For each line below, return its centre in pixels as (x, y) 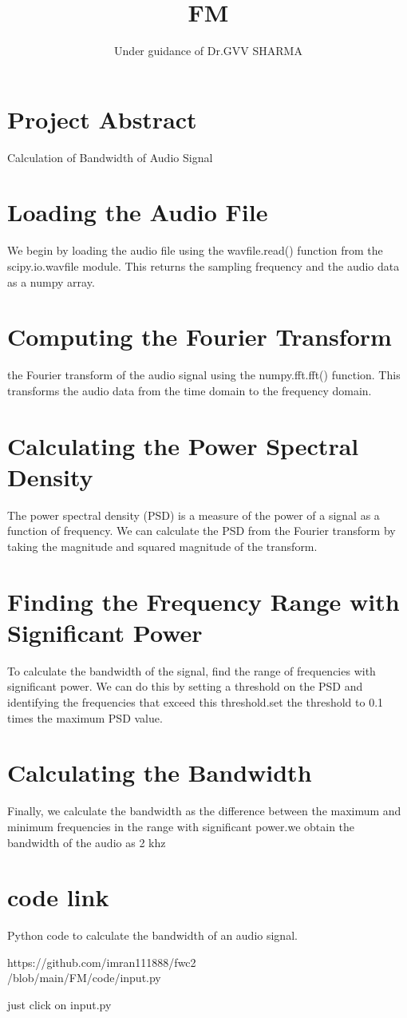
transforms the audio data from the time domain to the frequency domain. (190, 390)
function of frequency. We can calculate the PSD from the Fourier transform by (202, 531)
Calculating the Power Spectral (183, 445)
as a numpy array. (51, 281)
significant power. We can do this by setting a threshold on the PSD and (185, 686)
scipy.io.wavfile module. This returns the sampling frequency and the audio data (203, 265)
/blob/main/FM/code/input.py (84, 978)
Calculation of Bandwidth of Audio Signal (110, 157)
